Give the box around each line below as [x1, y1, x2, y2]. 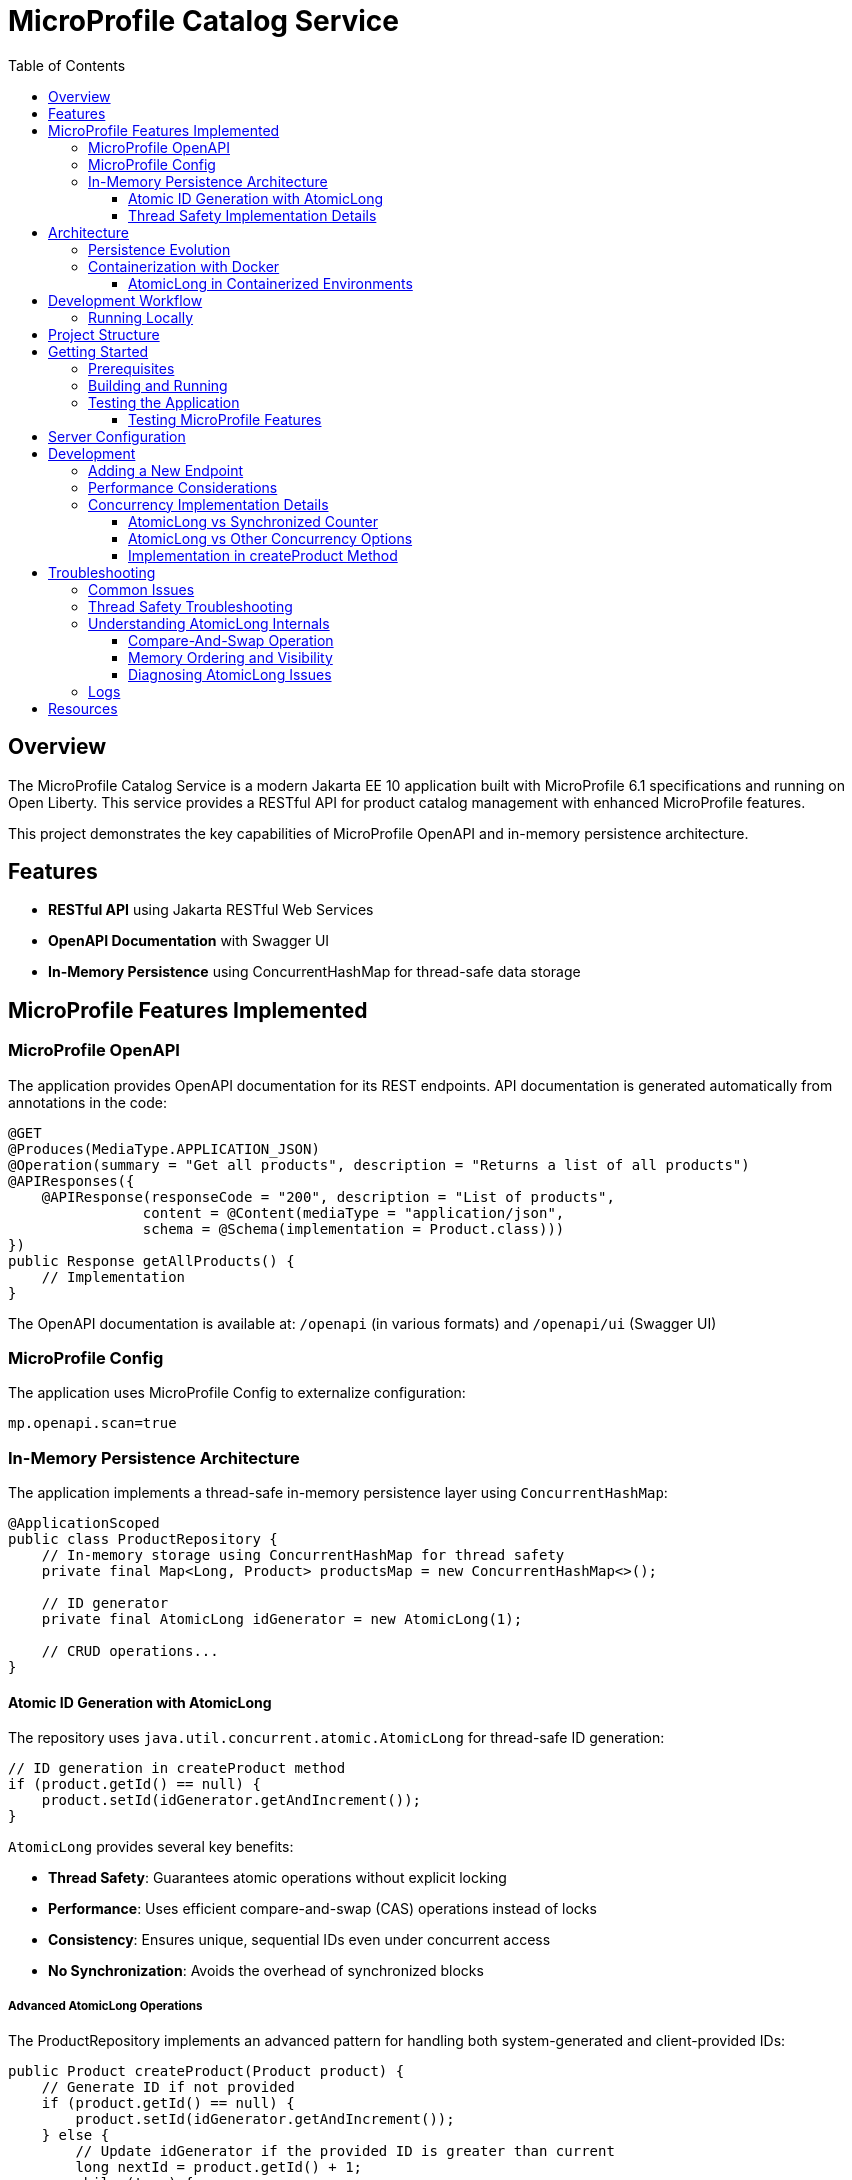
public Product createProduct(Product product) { [8, 2063, 405, 2080]
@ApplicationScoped [8, 1515, 160, 1532]
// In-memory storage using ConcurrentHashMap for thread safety [41, 1547, 565, 1564]
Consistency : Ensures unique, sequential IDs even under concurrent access [48, 1931, 551, 1949]
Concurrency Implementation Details [88, 495, 329, 513]
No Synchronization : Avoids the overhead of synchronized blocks [48, 1962, 484, 1980]
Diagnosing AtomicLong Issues [128, 665, 332, 683]
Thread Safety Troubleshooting [88, 597, 293, 615]
